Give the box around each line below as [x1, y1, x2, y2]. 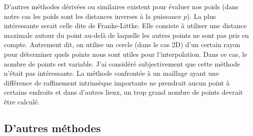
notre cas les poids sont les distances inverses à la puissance [4, 11, 181, 21]
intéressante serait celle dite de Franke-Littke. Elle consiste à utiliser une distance [4, 20, 247, 31]
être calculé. [4, 96, 40, 106]
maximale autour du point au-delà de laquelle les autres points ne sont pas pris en [4, 30, 249, 40]
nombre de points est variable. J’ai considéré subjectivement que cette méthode [4, 58, 240, 68]
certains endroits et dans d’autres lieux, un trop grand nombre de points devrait [4, 87, 243, 97]
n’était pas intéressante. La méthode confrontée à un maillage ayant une [4, 68, 219, 78]
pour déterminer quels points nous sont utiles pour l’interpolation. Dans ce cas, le [4, 49, 247, 59]
